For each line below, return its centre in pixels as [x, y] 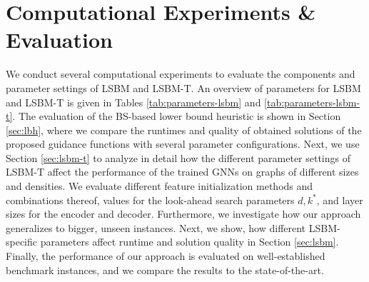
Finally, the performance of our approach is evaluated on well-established [166, 256]
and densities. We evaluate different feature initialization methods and [160, 186]
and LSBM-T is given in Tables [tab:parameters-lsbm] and [133, 102]
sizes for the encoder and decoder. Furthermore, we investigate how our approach [183, 214]
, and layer [340, 200]
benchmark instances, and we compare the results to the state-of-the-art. [165, 270]
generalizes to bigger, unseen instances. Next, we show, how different [156, 227]
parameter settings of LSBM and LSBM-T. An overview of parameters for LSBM [183, 87]
